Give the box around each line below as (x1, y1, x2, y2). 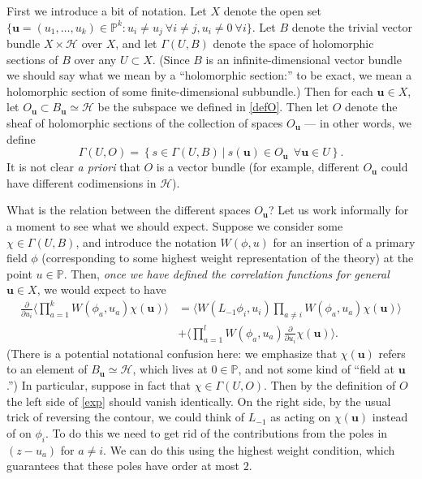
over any (74, 50, 117, 67)
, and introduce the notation (75, 233, 217, 250)
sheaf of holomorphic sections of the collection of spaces (6, 114, 283, 132)
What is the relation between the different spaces (6, 201, 251, 218)
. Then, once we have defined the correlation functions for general (63, 265, 390, 282)
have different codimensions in (6, 174, 157, 191)
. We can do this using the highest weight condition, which (103, 441, 395, 458)
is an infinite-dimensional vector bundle (205, 50, 402, 67)
